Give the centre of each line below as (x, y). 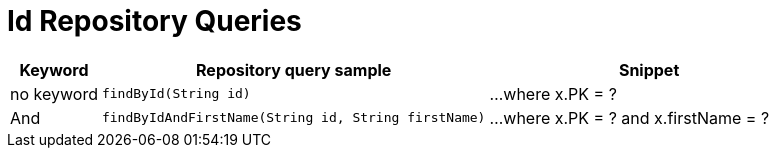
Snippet (649, 69)
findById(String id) (176, 94)
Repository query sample (294, 69)
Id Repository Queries (154, 21)
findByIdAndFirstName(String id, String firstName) (293, 118)
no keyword (54, 93)
